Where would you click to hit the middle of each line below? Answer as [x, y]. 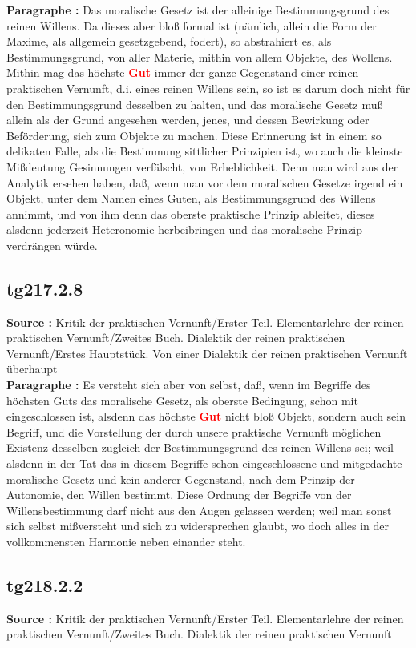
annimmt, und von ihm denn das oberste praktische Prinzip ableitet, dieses [191, 213]
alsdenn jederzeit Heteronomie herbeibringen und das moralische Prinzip [185, 229]
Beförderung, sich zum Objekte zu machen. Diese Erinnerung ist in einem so [194, 135]
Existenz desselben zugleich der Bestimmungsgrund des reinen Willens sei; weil [200, 447]
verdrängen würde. [52, 245]
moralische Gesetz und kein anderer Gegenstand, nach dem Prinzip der [181, 479]
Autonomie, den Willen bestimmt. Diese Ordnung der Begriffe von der [179, 495]
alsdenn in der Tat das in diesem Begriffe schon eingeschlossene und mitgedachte [204, 463]
